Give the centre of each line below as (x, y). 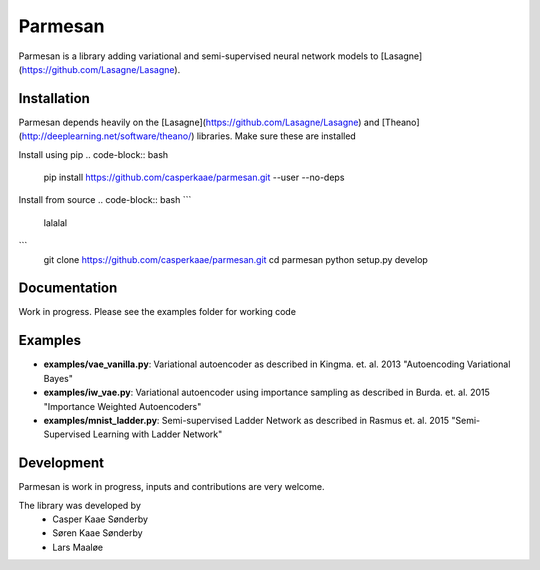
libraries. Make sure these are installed (276, 136)
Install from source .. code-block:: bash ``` (105, 200)
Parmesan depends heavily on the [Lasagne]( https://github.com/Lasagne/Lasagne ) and (199, 122)
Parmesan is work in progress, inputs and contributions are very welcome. (171, 487)
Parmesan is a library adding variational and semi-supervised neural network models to (198, 56)
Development (61, 463)
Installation (54, 98)
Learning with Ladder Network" (157, 434)
